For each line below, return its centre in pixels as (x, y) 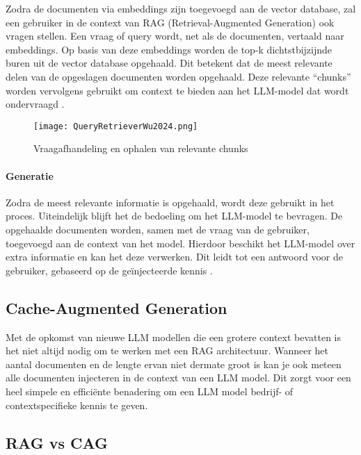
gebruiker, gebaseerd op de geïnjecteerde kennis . (109, 270)
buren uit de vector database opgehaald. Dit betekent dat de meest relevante (169, 63)
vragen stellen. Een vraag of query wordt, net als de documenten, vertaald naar (175, 36)
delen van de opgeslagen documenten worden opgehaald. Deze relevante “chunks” (178, 76)
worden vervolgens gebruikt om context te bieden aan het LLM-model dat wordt (177, 90)
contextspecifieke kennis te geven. (77, 405)
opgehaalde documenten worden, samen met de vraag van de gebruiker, (158, 229)
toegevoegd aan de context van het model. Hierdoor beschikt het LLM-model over (180, 243)
